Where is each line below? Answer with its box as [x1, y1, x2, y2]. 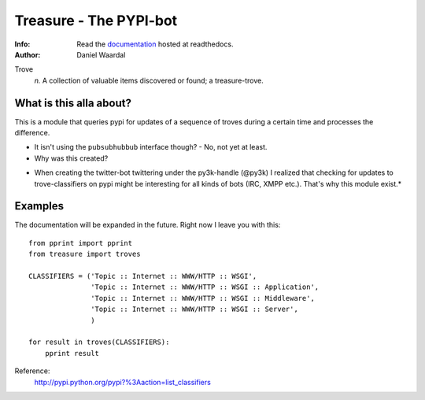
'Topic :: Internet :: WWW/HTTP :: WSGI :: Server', [91, 305, 298, 314]
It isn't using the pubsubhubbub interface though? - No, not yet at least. [34, 143, 268, 152]
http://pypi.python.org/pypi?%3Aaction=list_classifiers [34, 377, 212, 387]
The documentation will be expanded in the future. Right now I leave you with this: [14, 220, 281, 230]
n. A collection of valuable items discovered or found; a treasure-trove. [34, 76, 264, 85]
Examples [14, 199, 65, 213]
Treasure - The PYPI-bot [14, 12, 178, 29]
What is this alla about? [14, 96, 131, 109]
